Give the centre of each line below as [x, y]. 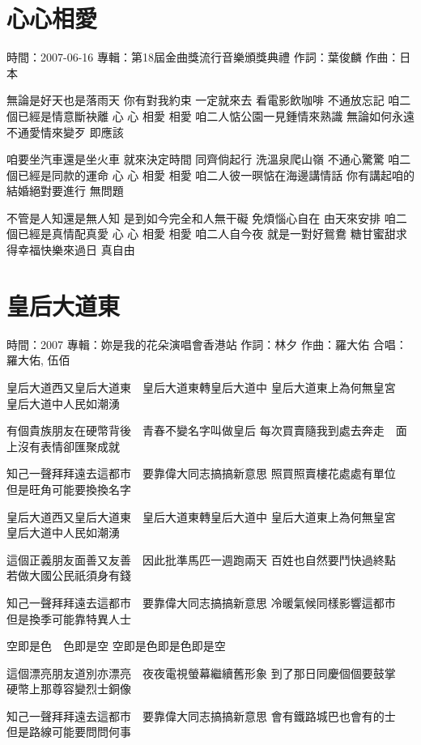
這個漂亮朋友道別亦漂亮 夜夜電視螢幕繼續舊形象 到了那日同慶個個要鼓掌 [201, 673]
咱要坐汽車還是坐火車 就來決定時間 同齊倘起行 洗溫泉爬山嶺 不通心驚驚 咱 [203, 159]
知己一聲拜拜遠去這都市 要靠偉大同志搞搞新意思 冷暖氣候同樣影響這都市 [201, 602]
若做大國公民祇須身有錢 [69, 575]
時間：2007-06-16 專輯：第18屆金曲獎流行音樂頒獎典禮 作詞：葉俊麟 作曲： [203, 57]
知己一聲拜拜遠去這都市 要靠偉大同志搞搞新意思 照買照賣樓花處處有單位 [201, 473]
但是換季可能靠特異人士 [69, 618]
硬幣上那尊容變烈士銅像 [69, 689]
